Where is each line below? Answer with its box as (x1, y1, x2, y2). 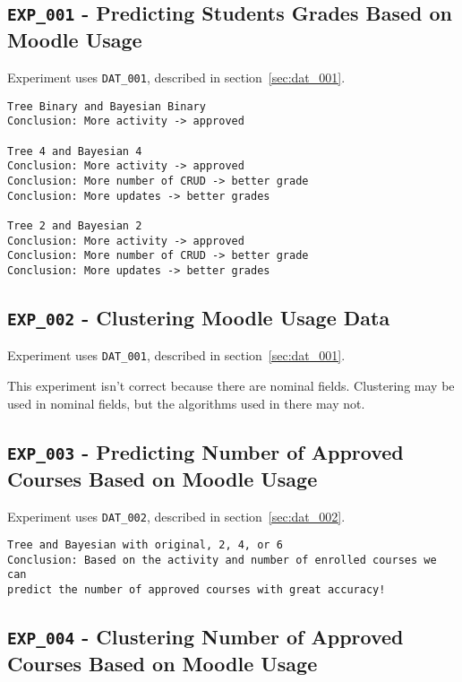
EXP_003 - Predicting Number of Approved (7, 437, 404, 465)
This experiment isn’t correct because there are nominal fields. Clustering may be (7, 376, 455, 395)
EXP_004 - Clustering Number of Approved (7, 623, 404, 651)
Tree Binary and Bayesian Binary (7, 99, 206, 113)
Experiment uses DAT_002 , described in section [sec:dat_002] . (7, 506, 346, 525)
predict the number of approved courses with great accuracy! (7, 583, 386, 597)
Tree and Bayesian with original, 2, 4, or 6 (7, 539, 283, 552)
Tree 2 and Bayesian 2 (7, 220, 142, 233)
